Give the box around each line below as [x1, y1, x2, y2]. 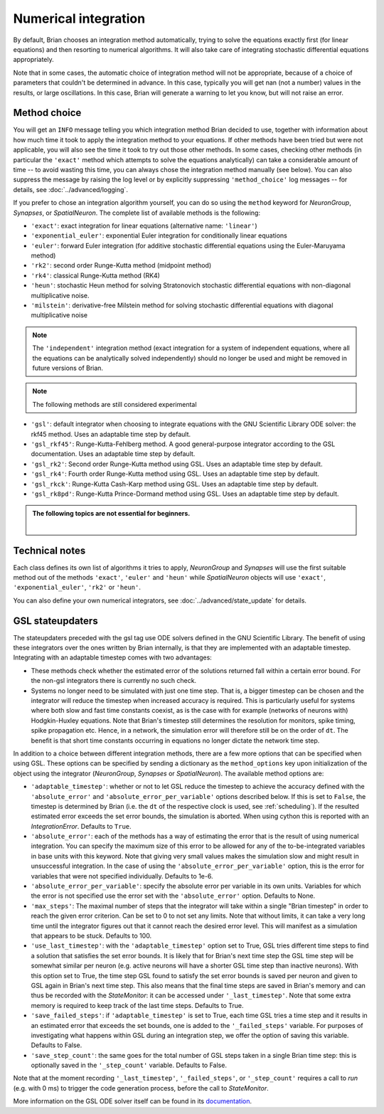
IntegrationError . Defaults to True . [31, 822, 132, 830]
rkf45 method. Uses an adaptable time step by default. [31, 430, 191, 438]
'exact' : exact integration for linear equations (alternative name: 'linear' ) [31, 221, 257, 230]
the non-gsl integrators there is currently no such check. [31, 677, 197, 685]
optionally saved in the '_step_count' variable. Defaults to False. [31, 1061, 228, 1070]
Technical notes [13, 544, 86, 556]
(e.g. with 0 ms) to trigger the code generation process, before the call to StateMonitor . [13, 1083, 270, 1092]
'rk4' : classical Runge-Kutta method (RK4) [31, 271, 160, 280]
